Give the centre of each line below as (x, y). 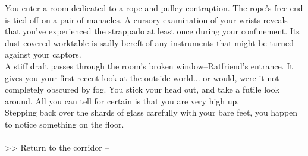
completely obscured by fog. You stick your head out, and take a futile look (142, 89)
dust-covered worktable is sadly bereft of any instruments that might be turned (149, 42)
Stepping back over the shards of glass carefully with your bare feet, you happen (151, 112)
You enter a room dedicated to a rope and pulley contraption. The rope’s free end (154, 8)
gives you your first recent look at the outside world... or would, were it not (142, 77)
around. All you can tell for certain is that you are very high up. (122, 101)
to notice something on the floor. (65, 124)
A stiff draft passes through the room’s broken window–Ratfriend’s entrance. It (149, 66)
